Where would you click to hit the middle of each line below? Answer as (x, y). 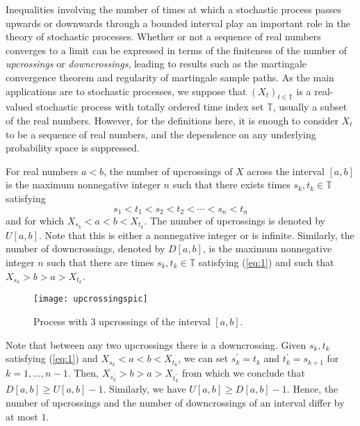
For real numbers (42, 171)
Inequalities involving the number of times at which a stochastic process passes (173, 9)
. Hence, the (312, 389)
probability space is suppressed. (73, 148)
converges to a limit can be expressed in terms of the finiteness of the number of (176, 50)
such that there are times (100, 262)
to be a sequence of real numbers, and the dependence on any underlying (161, 134)
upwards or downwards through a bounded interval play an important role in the (178, 23)
